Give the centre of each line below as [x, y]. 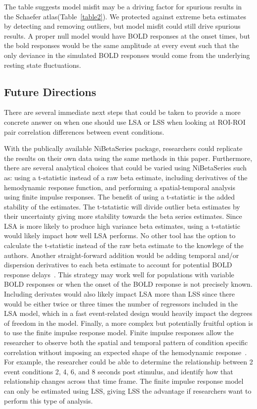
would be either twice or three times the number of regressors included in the [121, 303]
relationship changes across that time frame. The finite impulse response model [124, 381]
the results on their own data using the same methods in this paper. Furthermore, [128, 158]
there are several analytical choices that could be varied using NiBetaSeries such [126, 168]
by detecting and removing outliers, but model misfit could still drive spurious [122, 26]
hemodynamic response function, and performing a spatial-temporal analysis [120, 187]
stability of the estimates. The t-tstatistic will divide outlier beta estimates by [122, 206]
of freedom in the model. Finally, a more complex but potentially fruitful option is [128, 323]
